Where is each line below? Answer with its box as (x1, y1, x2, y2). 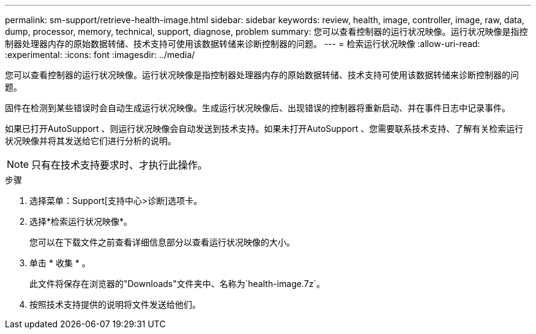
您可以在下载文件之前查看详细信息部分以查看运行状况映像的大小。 (29, 237, 295, 247)
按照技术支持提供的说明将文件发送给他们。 (29, 299, 201, 310)
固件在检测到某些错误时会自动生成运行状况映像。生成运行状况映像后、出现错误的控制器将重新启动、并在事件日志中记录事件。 (5, 103, 510, 113)
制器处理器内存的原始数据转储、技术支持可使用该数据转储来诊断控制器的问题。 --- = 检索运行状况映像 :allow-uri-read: (5, 38, 480, 49)
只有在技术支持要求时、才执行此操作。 (31, 159, 208, 171)
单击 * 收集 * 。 (29, 258, 91, 268)
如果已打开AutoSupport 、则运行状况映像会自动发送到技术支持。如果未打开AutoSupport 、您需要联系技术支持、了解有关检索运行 (5, 123, 524, 134)
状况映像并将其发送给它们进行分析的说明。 (5, 136, 176, 146)
